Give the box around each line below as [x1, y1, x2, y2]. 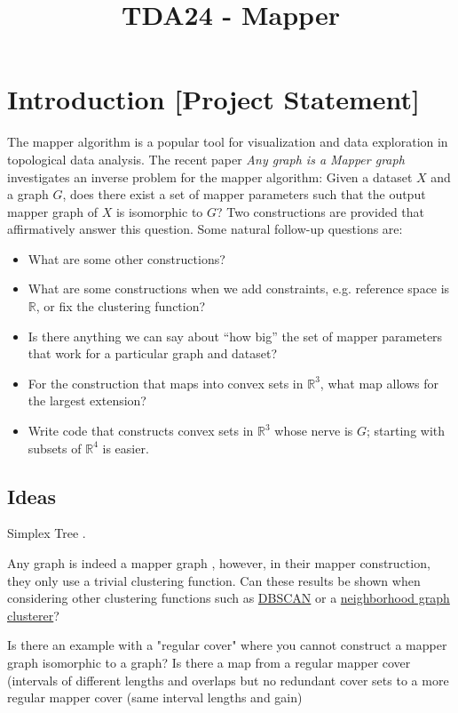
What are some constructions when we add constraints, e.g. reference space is [28, 279, 450, 298]
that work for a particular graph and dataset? [28, 344, 278, 363]
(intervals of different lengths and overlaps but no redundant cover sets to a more [7, 670, 449, 689]
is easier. [102, 438, 149, 457]
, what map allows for [320, 373, 438, 392]
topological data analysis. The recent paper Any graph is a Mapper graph [7, 149, 405, 168]
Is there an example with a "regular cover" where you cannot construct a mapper [7, 636, 447, 654]
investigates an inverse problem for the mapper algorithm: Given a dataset [7, 167, 413, 186]
